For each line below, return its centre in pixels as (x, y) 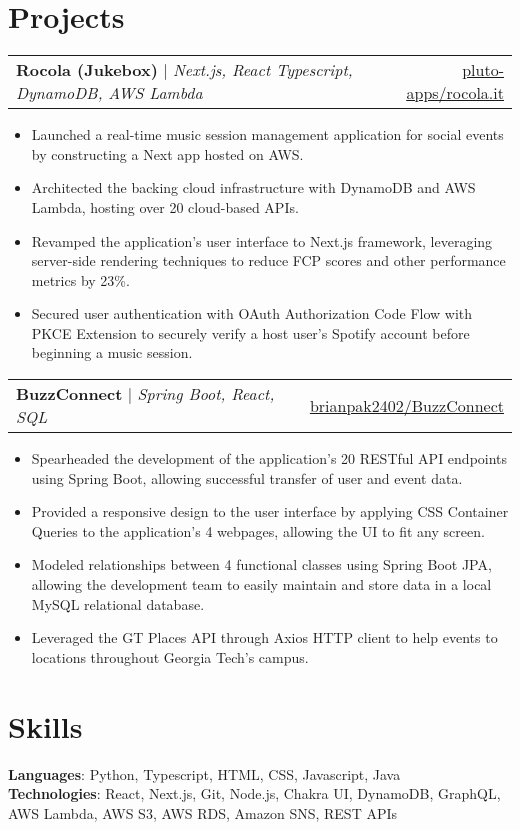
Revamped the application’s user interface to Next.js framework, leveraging (262, 240)
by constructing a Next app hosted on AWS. (167, 153)
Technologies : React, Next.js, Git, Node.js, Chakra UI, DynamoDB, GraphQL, (254, 793)
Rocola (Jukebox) (87, 70)
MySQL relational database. (118, 603)
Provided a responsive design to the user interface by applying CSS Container (270, 511)
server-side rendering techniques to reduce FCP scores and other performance (268, 260)
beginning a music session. (112, 352)
